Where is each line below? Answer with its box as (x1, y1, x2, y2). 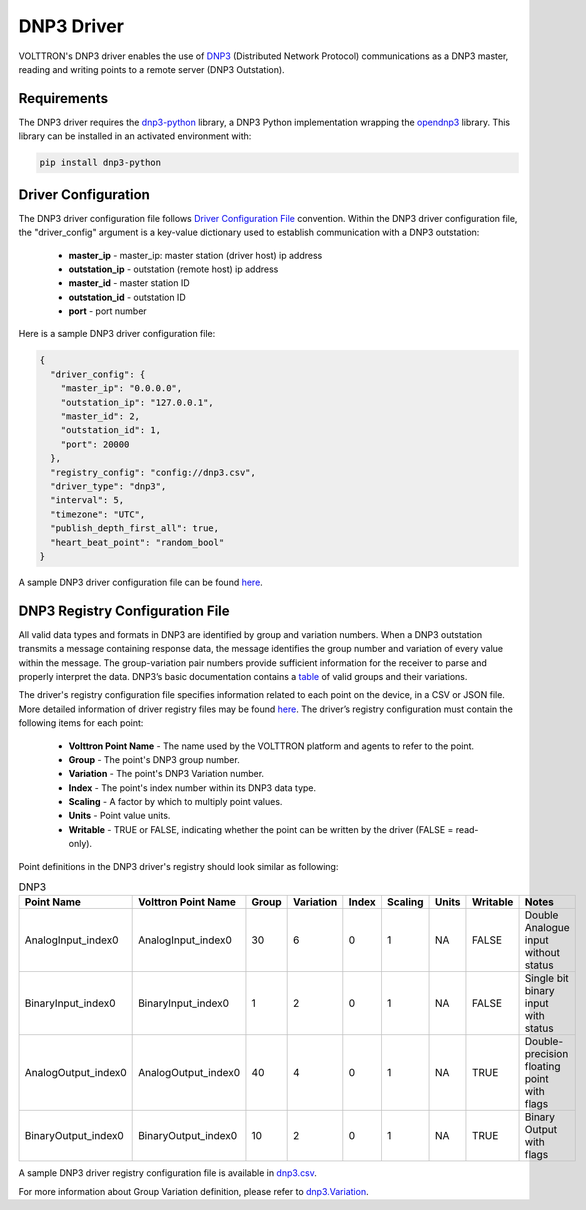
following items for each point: (18, 717, 144, 729)
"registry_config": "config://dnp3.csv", (50, 466, 257, 478)
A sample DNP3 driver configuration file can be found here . (18, 576, 264, 588)
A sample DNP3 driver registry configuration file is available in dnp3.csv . (18, 1167, 317, 1179)
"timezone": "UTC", (50, 508, 146, 520)
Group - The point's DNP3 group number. (68, 753, 240, 765)
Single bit (524, 971, 569, 985)
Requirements (18, 90, 109, 107)
